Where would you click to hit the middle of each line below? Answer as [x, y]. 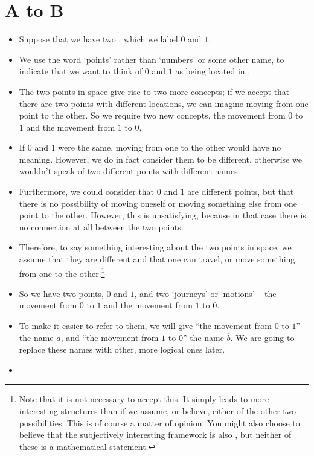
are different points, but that [241, 191]
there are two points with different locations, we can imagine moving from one [164, 103]
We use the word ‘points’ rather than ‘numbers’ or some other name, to [152, 59]
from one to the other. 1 [62, 272]
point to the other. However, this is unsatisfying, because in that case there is [162, 215]
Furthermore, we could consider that [87, 191]
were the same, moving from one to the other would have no [170, 147]
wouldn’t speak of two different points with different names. [130, 171]
